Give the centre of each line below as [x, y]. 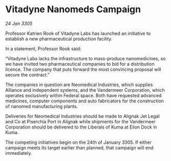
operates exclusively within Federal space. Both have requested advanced [83, 95]
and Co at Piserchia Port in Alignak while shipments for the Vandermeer [80, 121]
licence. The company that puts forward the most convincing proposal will [83, 69]
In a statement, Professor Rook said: [43, 48]
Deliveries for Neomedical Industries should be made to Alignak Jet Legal [82, 116]
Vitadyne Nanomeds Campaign [73, 9]
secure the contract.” [28, 74]
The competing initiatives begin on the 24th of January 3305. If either [78, 142]
